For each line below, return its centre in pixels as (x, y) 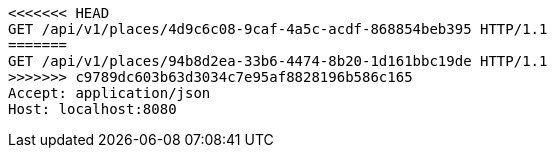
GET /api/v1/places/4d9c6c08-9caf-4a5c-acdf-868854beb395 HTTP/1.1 (278, 29)
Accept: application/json (109, 93)
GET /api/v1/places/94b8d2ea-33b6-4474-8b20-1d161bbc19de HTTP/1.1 (278, 61)
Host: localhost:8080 (92, 109)
